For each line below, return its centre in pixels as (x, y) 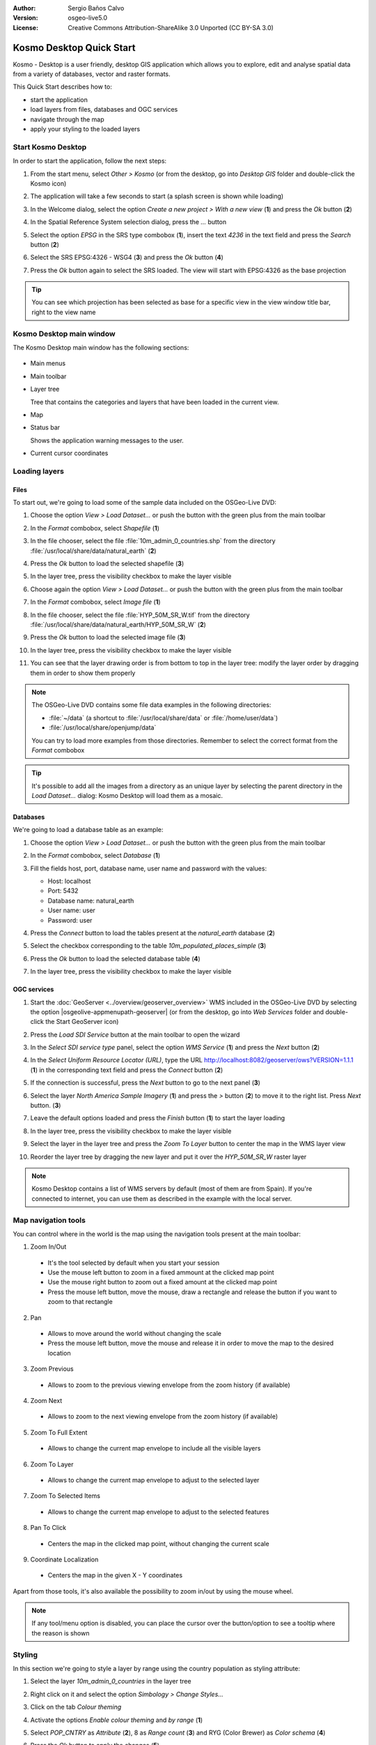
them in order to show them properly (83, 673)
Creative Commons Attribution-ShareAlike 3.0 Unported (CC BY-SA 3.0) (171, 27)
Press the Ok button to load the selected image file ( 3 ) (108, 637)
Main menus (48, 364)
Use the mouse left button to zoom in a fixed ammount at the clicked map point (161, 1272)
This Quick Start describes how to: (63, 87)
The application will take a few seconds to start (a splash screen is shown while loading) (157, 196)
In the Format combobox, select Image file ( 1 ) (95, 602)
